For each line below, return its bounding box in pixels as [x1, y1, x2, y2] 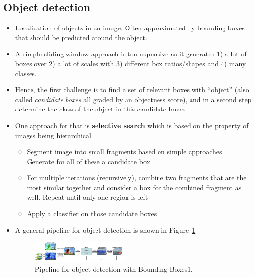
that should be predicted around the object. [15, 32, 147, 42]
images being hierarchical [15, 130, 91, 140]
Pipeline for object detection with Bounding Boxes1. [34, 263, 193, 274]
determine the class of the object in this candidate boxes [15, 104, 186, 114]
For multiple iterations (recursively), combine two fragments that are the [27, 172, 247, 183]
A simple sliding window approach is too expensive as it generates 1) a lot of [15, 49, 247, 59]
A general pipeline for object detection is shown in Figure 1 [15, 224, 196, 235]
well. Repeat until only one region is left [27, 192, 148, 202]
